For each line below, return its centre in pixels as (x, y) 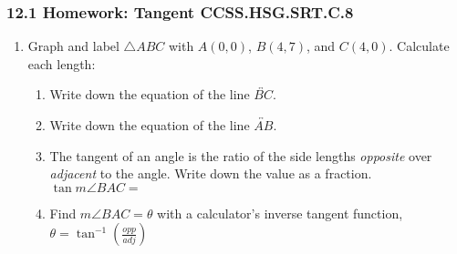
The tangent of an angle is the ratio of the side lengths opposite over (241, 155)
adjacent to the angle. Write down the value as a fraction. (211, 173)
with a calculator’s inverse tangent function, (280, 213)
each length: (62, 63)
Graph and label (73, 46)
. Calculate (419, 46)
